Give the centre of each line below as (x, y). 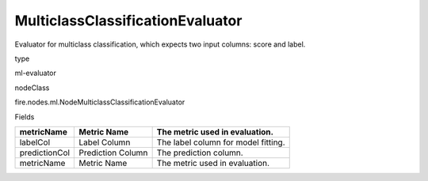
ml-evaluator (36, 73)
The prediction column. (200, 153)
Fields (25, 117)
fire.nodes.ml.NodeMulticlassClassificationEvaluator (100, 102)
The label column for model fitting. (221, 142)
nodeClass (32, 88)
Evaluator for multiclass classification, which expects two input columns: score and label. (160, 44)
